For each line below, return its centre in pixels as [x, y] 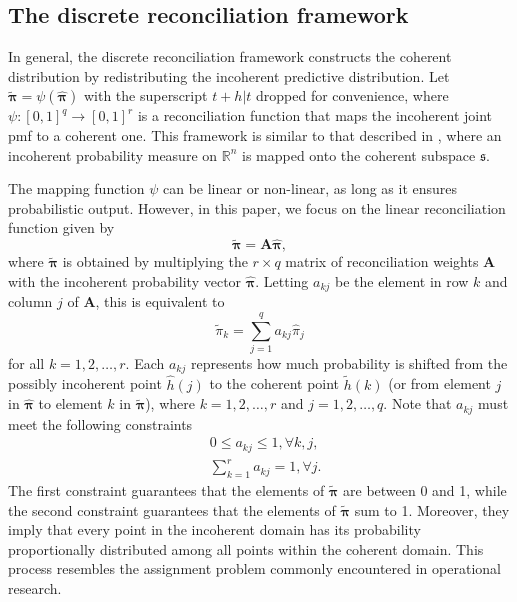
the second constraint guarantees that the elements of [172, 509]
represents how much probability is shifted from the [349, 362]
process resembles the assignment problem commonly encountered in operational [254, 568]
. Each [145, 362]
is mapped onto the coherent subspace [359, 154]
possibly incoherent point [85, 383]
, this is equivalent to [160, 301]
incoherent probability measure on [113, 154]
